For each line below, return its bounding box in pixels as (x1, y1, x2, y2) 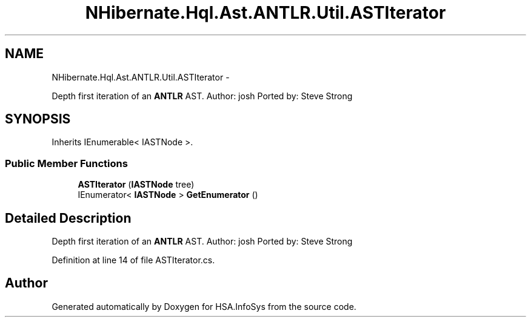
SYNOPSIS (5, 111, 71, 127)
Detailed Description (5, 210, 132, 226)
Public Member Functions (5, 157, 128, 169)
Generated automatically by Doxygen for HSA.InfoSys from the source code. (52, 301, 356, 312)
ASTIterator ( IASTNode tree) (78, 179, 195, 190)
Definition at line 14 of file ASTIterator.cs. (52, 255, 215, 266)
